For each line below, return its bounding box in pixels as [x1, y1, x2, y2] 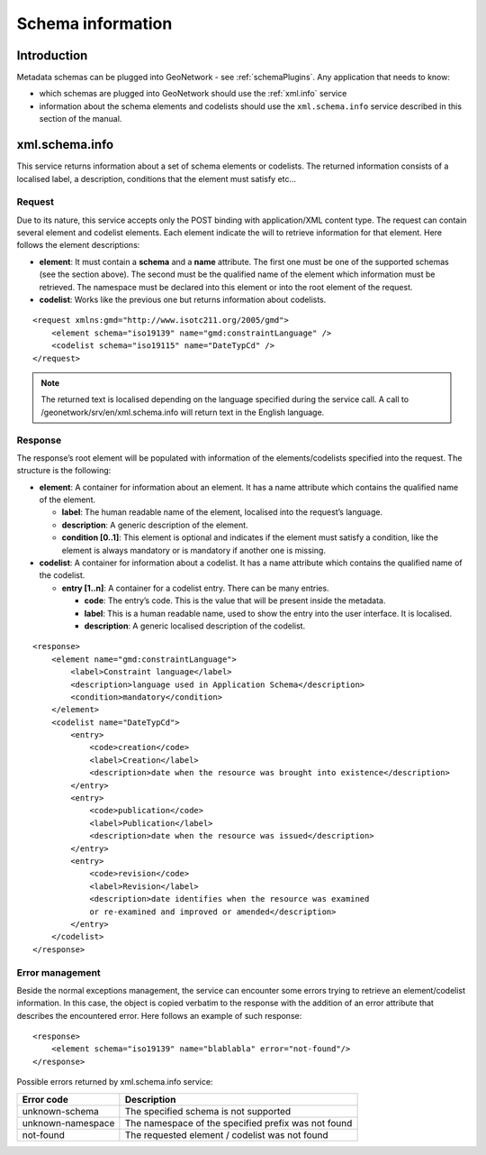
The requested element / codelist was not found [124, 1128, 328, 1141]
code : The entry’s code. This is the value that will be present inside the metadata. [84, 595, 386, 606]
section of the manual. [39, 114, 122, 124]
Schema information [16, 14, 173, 33]
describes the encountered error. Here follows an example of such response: [16, 1010, 302, 1021]
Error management [16, 966, 101, 978]
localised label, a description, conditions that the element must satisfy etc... [16, 173, 297, 184]
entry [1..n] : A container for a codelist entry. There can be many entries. [61, 582, 329, 593]
